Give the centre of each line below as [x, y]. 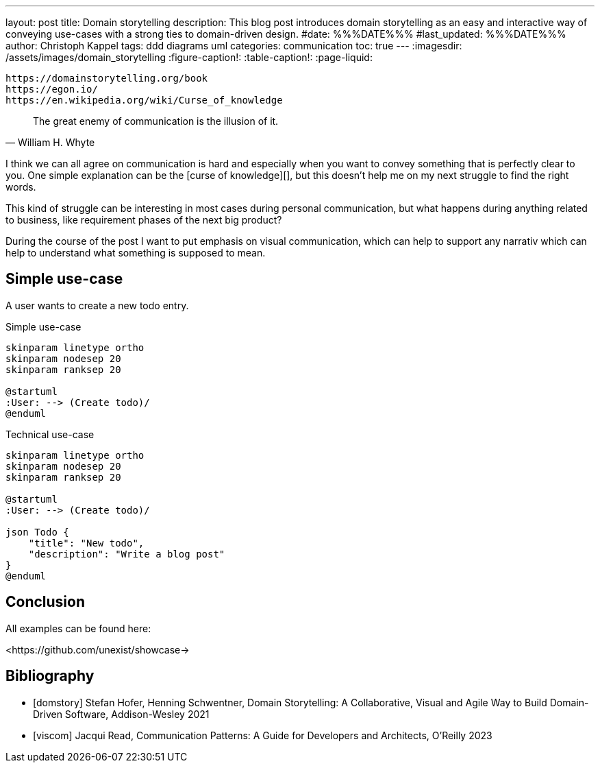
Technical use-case [50, 434]
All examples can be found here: [78, 628]
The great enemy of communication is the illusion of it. [156, 121]
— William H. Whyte [50, 142]
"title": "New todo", [86, 543]
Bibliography [50, 676]
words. [21, 187]
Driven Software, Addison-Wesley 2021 [121, 714]
